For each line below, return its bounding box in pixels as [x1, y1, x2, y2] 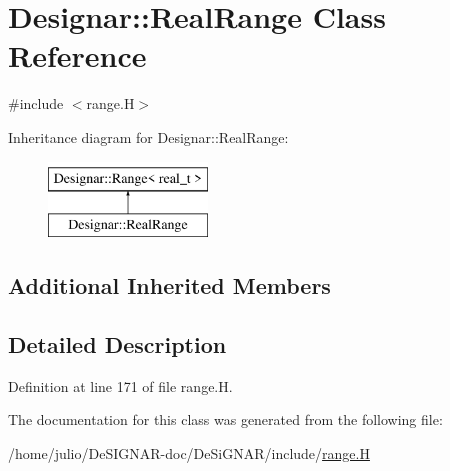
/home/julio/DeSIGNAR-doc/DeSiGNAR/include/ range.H [8, 442, 370, 463]
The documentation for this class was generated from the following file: [8, 409, 443, 430]
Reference [8, 35, 147, 76]
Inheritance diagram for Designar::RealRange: [8, 126, 289, 147]
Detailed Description [8, 328, 227, 359]
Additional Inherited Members [8, 270, 331, 301]
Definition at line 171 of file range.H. [8, 375, 233, 396]
